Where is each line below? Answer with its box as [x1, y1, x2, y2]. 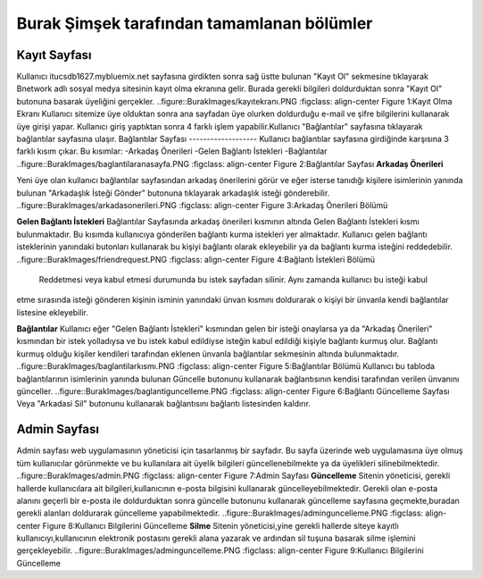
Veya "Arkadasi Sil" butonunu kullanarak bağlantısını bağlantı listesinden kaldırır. [16, 399, 312, 409]
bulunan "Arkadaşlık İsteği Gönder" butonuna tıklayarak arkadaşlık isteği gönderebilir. [16, 188, 330, 198]
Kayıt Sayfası [16, 47, 93, 63]
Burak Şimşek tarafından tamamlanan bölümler [16, 13, 373, 33]
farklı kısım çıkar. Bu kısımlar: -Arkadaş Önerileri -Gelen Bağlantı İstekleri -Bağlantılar [16, 146, 328, 156]
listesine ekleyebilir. [16, 306, 88, 317]
